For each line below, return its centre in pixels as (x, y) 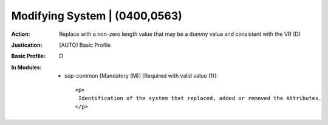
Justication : (27, 45)
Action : (21, 34)
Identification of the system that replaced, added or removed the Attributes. (200, 98)
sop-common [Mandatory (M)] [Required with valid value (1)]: (141, 76)
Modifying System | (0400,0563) (97, 16)
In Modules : (26, 67)
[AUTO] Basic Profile (85, 45)
